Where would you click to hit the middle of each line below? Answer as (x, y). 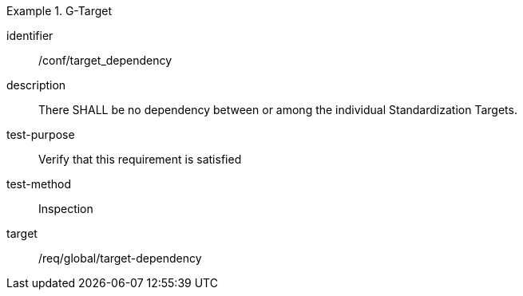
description (36, 85)
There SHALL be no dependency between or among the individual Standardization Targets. (278, 110)
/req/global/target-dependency (120, 258)
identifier (30, 36)
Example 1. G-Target (59, 11)
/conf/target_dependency (105, 60)
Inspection (66, 209)
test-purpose (41, 134)
